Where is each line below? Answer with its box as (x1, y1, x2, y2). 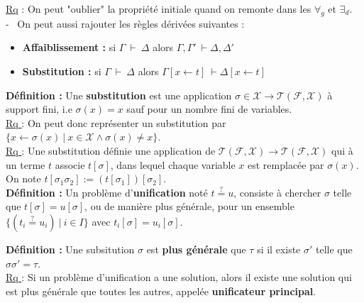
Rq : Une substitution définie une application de (6, 143, 216, 158)
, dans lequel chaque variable (110, 157, 236, 172)
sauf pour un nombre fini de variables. (126, 101, 292, 116)
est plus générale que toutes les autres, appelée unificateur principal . (6, 283, 316, 298)
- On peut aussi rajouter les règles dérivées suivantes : (6, 16, 245, 31)
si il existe (257, 241, 301, 256)
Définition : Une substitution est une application (6, 87, 232, 102)
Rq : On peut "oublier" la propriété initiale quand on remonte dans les (6, 1, 311, 16)
